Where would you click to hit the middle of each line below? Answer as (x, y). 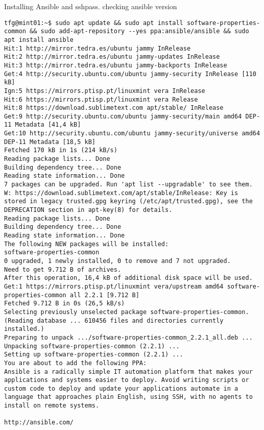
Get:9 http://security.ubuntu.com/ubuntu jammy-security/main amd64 (123, 116)
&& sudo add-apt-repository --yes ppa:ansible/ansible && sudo (139, 31)
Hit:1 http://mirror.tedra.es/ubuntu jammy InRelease (98, 48)
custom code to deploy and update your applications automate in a (121, 388)
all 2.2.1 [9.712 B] (104, 295)
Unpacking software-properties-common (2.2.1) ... (92, 346)
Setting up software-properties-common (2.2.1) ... (94, 355)
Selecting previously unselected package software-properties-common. (127, 312)
